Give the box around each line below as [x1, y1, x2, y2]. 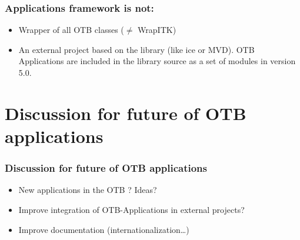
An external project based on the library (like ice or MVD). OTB [18, 43, 255, 55]
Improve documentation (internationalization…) [18, 223, 189, 235]
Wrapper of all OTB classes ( [18, 24, 124, 36]
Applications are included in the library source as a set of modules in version [18, 55, 296, 67]
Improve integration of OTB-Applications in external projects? [18, 203, 245, 215]
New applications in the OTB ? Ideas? [18, 184, 157, 196]
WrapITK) [138, 24, 176, 36]
